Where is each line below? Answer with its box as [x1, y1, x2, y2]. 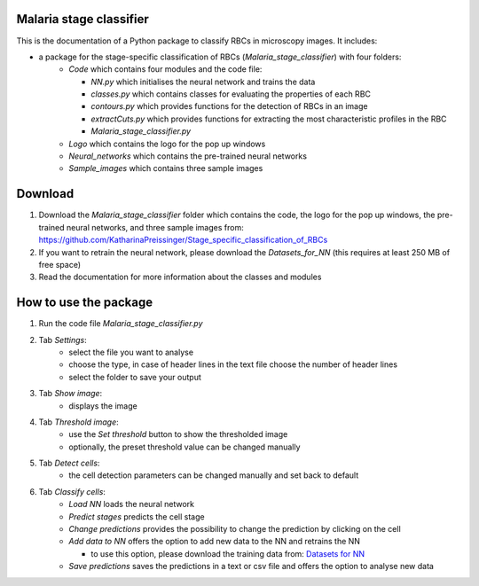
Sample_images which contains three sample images [68, 163, 263, 174]
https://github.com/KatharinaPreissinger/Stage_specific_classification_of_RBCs [38, 235, 328, 246]
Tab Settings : [38, 334, 88, 345]
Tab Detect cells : [38, 457, 100, 469]
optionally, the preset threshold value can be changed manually [68, 441, 301, 452]
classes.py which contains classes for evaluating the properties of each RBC [90, 89, 372, 99]
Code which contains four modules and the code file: [68, 64, 263, 74]
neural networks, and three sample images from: [67, 222, 244, 232]
